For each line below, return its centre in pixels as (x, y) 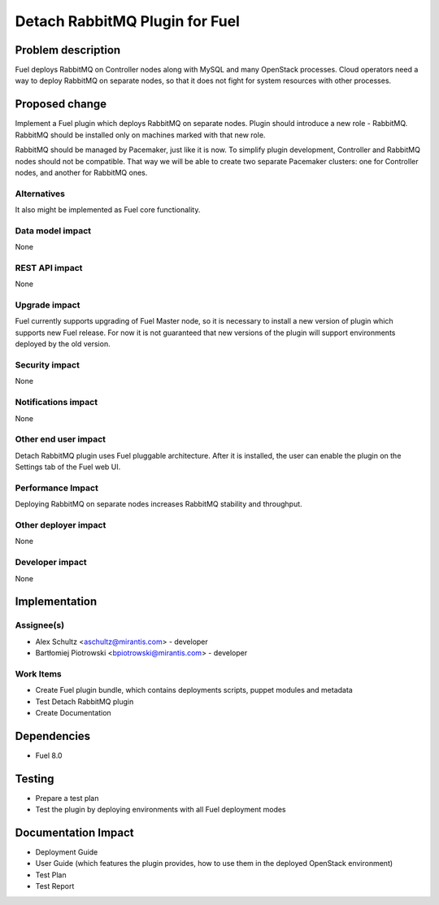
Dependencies (53, 736)
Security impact (48, 365)
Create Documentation (73, 712)
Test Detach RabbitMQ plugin (85, 701)
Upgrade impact (48, 305)
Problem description (68, 50)
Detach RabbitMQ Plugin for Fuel (127, 21)
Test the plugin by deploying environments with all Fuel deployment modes (161, 810)
